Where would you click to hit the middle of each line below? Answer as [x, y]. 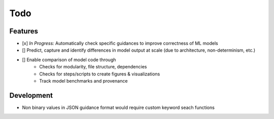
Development [31, 95]
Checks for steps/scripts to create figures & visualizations [100, 74]
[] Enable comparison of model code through [69, 59]
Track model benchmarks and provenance [83, 81]
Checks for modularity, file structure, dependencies [93, 67]
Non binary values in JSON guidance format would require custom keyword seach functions [118, 107]
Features [24, 31]
